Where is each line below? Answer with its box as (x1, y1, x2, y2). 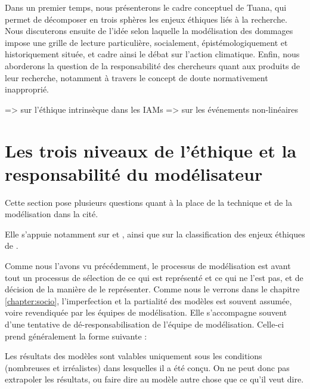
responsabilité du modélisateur (5, 161, 263, 186)
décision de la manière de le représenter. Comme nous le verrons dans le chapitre (5, 283, 300, 295)
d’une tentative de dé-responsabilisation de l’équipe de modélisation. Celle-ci (5, 318, 284, 330)
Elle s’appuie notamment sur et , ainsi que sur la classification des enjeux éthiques (5, 227, 305, 240)
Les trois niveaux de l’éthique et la (5, 138, 297, 162)
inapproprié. (5, 83, 49, 95)
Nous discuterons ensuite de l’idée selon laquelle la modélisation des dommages (5, 24, 293, 37)
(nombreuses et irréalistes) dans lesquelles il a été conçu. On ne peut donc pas (5, 361, 290, 373)
